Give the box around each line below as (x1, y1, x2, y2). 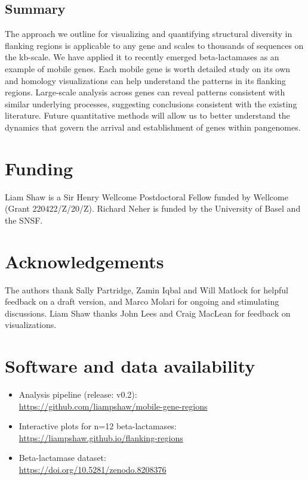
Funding (5, 156, 73, 180)
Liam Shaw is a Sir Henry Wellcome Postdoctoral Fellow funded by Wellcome (5, 190, 288, 203)
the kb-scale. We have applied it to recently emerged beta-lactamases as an (5, 51, 279, 63)
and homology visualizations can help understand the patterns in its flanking (5, 74, 286, 86)
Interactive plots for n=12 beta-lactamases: (19, 420, 177, 432)
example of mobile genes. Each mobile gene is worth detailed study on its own (5, 62, 291, 75)
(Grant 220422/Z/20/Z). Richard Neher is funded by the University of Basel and (5, 202, 301, 215)
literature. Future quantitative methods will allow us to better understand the (5, 109, 290, 122)
